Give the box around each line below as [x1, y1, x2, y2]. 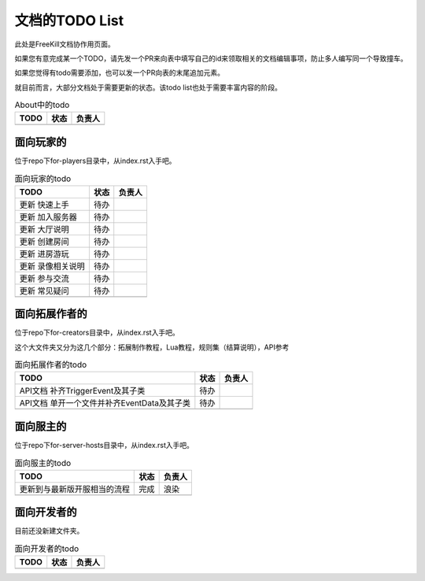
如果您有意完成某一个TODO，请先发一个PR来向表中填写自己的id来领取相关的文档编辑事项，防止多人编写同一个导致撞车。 [14, 54, 408, 63]
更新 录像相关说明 [19, 261, 86, 272]
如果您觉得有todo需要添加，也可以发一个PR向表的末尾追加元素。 [14, 68, 224, 78]
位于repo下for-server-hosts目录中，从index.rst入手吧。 [14, 440, 194, 450]
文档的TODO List [14, 12, 124, 29]
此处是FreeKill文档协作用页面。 [14, 39, 116, 49]
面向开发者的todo [14, 543, 79, 554]
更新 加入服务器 [19, 211, 78, 222]
